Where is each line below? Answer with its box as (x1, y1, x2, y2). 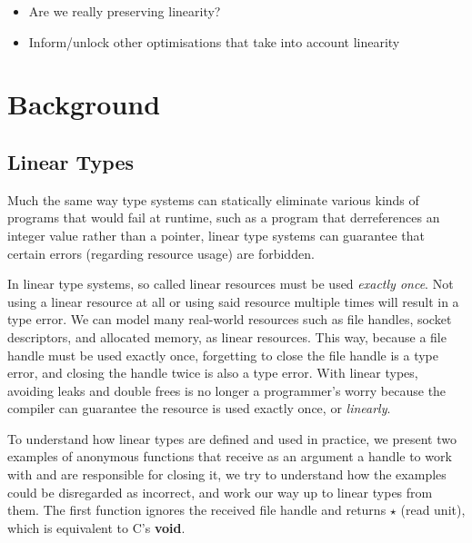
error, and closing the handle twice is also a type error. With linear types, (7, 363, 418, 382)
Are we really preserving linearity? (28, 2, 221, 20)
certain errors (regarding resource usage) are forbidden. (7, 243, 315, 262)
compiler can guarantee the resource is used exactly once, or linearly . (7, 399, 391, 418)
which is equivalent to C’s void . (7, 518, 186, 537)
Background (7, 85, 161, 123)
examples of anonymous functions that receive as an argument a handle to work (7, 447, 452, 466)
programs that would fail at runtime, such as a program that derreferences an (7, 208, 440, 227)
